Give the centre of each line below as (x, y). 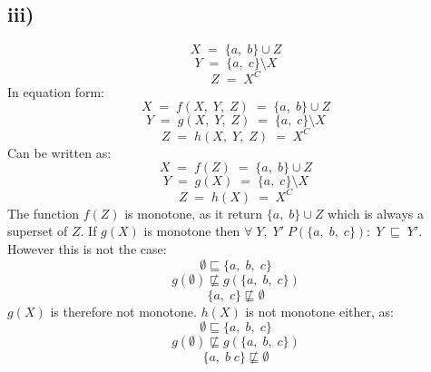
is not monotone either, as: (319, 311)
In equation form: (56, 91)
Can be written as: (59, 152)
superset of (38, 231)
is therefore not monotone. (123, 311)
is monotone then (192, 231)
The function (43, 213)
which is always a (376, 213)
